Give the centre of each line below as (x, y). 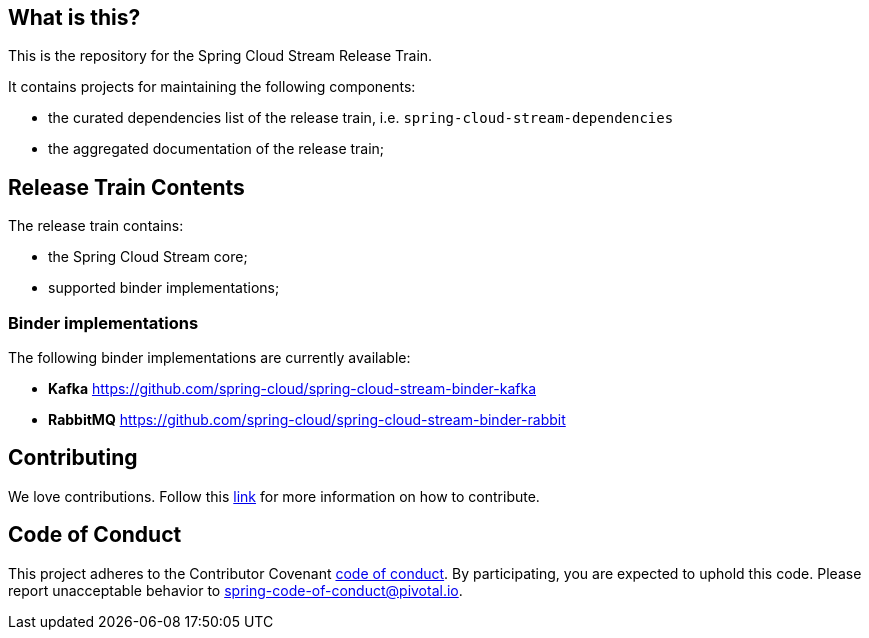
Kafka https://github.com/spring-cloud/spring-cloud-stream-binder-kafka (292, 389)
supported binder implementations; (164, 288)
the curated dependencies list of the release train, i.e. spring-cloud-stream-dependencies (361, 118)
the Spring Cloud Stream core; (148, 257)
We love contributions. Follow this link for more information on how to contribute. (274, 496)
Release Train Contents (126, 187)
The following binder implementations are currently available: (209, 358)
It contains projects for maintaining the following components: (212, 87)
